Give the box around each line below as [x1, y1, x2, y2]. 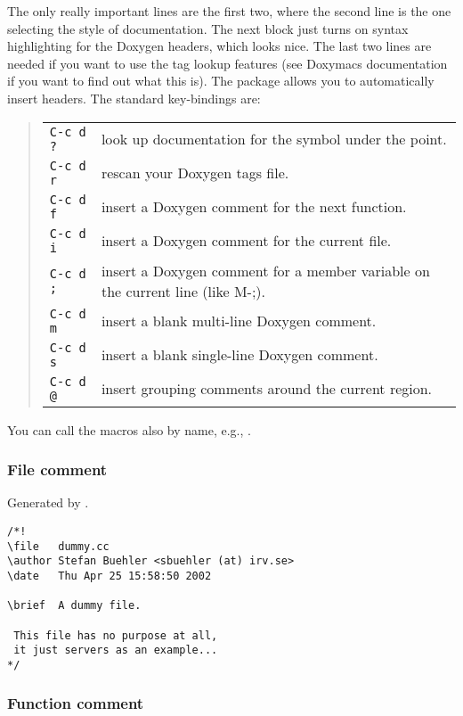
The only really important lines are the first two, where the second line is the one [7, 2, 451, 20]
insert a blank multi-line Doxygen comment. [101, 310, 377, 332]
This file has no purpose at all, [13, 629, 218, 642]
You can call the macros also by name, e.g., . [7, 420, 251, 439]
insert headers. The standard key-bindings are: [7, 88, 261, 107]
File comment [7, 458, 108, 481]
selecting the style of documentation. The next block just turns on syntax [7, 19, 409, 37]
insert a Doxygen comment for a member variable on [101, 259, 430, 281]
